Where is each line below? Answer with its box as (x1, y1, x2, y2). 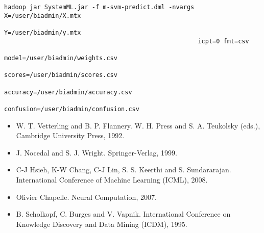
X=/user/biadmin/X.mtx (4, 12, 81, 19)
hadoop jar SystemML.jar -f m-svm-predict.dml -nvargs (4, 4, 195, 11)
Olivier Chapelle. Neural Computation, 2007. (16, 191, 157, 202)
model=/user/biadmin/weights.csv (4, 54, 117, 62)
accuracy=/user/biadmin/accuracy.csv (4, 88, 132, 96)
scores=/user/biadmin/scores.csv (4, 71, 117, 79)
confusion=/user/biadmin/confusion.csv (4, 105, 139, 113)
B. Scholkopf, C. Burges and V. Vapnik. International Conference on (16, 209, 231, 219)
